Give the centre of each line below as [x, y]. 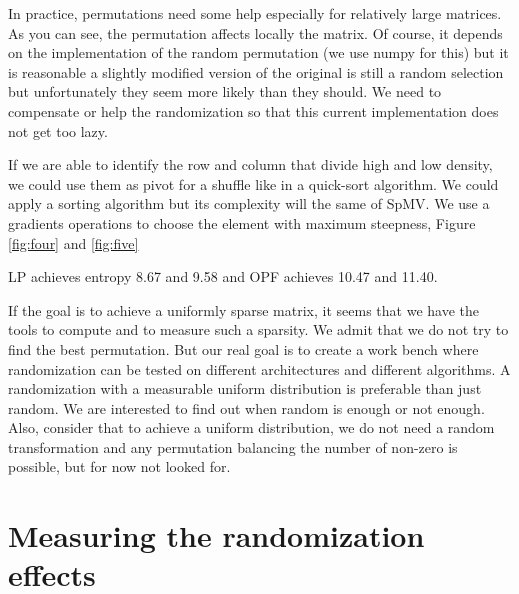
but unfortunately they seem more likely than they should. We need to [225, 91]
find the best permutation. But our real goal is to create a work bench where [243, 348]
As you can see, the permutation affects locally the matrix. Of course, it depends [255, 32]
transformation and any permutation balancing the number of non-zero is [233, 446]
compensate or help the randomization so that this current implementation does [253, 110]
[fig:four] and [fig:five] [73, 242]
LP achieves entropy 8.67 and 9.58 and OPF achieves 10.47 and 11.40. [223, 276]
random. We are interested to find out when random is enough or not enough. [246, 407]
